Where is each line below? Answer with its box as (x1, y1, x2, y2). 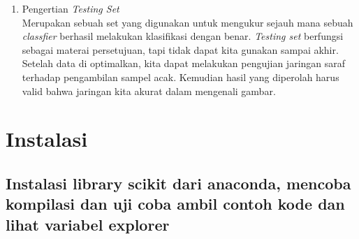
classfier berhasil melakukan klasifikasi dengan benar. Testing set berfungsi (22, 29, 344, 43)
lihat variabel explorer (6, 213, 170, 235)
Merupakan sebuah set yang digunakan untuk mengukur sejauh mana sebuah (22, 15, 353, 29)
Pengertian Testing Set (22, 1, 119, 15)
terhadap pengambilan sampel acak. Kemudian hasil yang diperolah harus (22, 69, 339, 84)
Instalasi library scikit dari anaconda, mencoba (6, 172, 351, 194)
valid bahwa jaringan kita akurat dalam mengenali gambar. (22, 83, 276, 98)
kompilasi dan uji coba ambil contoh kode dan (6, 193, 345, 215)
